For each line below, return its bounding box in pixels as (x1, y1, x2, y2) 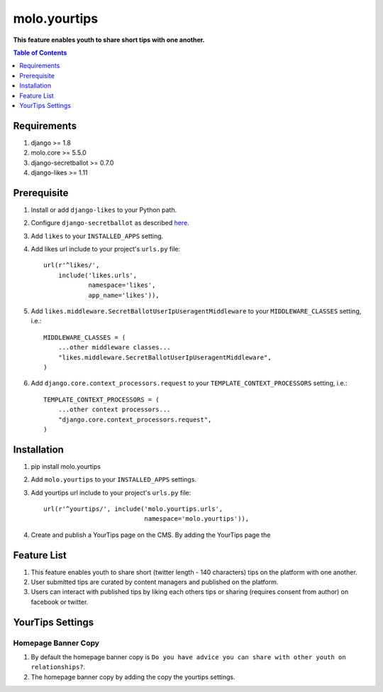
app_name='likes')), (88, 291, 160, 299)
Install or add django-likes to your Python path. (30, 205, 177, 214)
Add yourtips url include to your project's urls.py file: (30, 488, 191, 497)
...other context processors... (57, 406, 171, 413)
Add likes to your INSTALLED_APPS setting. (30, 232, 164, 240)
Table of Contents (13, 48, 67, 57)
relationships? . (30, 663, 86, 671)
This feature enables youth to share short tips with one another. (13, 36, 205, 44)
